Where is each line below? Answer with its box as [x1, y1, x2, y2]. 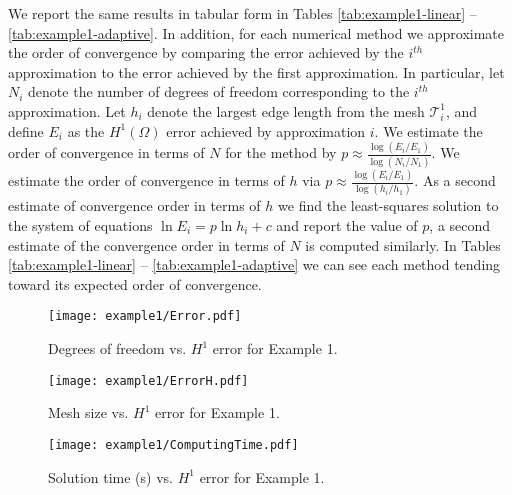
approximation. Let [8, 100, 126, 121]
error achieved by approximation [166, 120, 366, 141]
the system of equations [8, 215, 153, 235]
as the [67, 120, 105, 141]
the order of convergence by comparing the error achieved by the [8, 42, 404, 63]
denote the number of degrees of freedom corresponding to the [28, 81, 410, 102]
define [8, 120, 44, 141]
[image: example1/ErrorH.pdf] [48, 373, 249, 388]
